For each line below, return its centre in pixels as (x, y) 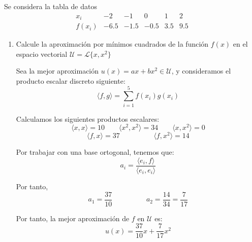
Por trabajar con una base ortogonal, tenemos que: (95, 152)
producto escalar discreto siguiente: (71, 80)
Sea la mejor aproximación (57, 71)
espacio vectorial (42, 54)
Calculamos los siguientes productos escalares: (88, 118)
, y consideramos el (201, 71)
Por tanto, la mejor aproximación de (73, 218)
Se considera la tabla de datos (51, 6)
